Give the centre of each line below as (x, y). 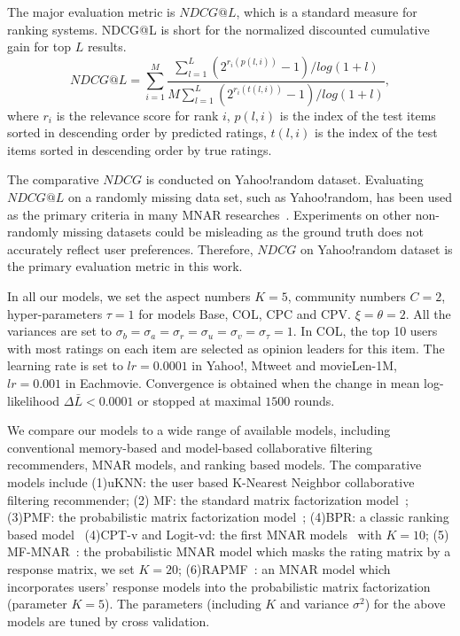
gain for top (39, 47)
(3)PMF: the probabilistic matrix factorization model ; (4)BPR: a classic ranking (228, 517)
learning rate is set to (65, 365)
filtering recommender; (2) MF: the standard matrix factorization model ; (208, 499)
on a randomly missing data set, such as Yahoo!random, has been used (260, 197)
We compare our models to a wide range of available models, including (199, 430)
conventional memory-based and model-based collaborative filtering (190, 447)
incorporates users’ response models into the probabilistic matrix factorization (219, 586)
